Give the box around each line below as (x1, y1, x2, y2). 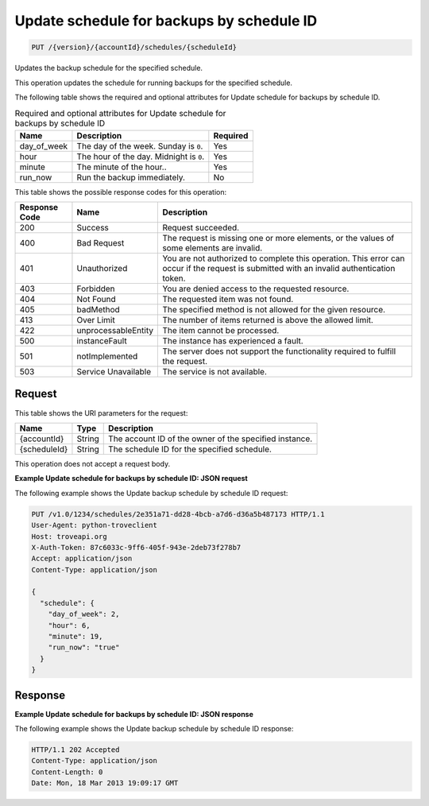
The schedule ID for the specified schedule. (108, 444, 272, 455)
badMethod (76, 304, 121, 316)
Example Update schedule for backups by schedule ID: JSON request (14, 474, 248, 483)
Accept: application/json (31, 554, 133, 564)
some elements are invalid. (162, 242, 263, 254)
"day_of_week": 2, (48, 610, 120, 619)
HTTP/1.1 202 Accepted (31, 746, 120, 754)
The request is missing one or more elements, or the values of (162, 233, 395, 244)
